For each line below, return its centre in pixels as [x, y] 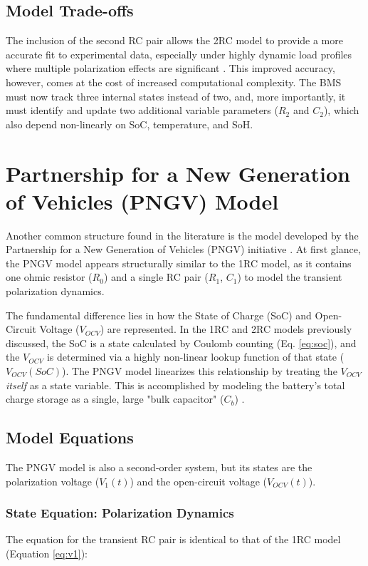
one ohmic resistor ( [49, 277]
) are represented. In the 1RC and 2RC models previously [226, 329]
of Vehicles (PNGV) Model [142, 201]
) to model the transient [290, 277]
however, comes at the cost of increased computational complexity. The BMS [174, 82]
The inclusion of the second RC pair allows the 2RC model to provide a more [174, 40]
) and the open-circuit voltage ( [199, 481]
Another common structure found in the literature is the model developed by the [182, 235]
